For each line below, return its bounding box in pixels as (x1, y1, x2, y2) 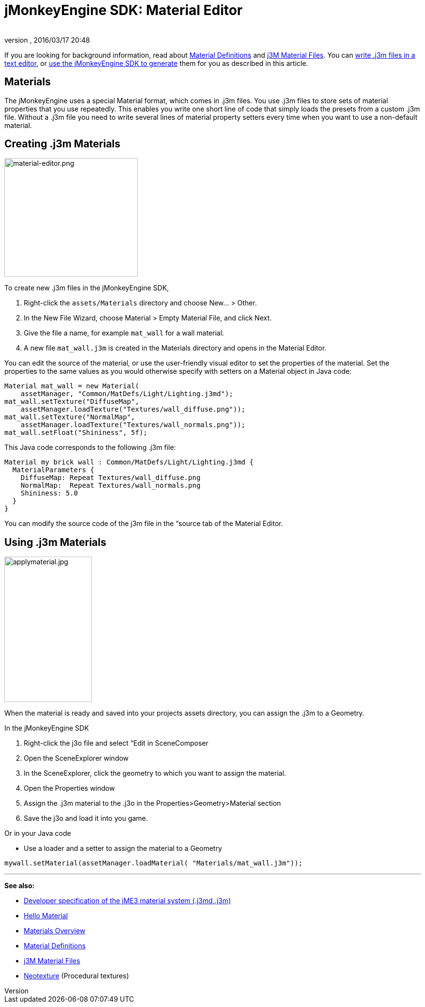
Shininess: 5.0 (20, 489, 78, 497)
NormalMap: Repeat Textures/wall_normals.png (20, 481, 201, 490)
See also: (4, 881, 35, 890)
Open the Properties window (24, 784, 115, 793)
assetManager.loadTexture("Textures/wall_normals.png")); (20, 421, 246, 429)
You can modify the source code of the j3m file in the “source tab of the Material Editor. (4, 519, 283, 528)
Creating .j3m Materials (4, 138, 121, 150)
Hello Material (24, 911, 68, 920)
